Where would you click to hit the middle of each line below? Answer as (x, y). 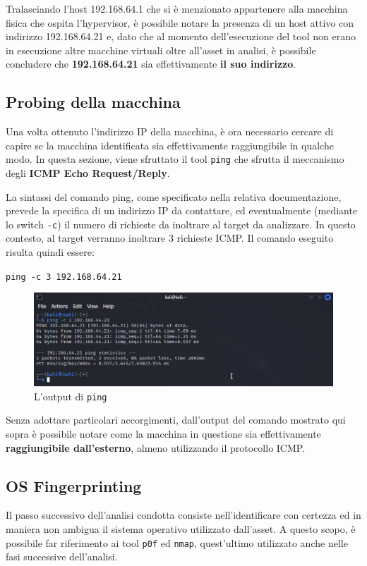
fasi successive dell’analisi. (62, 556)
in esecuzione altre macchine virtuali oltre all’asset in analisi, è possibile (161, 50)
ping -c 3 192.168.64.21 (64, 277)
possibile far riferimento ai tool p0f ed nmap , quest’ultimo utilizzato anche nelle (177, 542)
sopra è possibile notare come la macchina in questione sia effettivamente (163, 434)
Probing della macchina (93, 102)
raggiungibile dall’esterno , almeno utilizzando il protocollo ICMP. (156, 447)
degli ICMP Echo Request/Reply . (88, 173)
